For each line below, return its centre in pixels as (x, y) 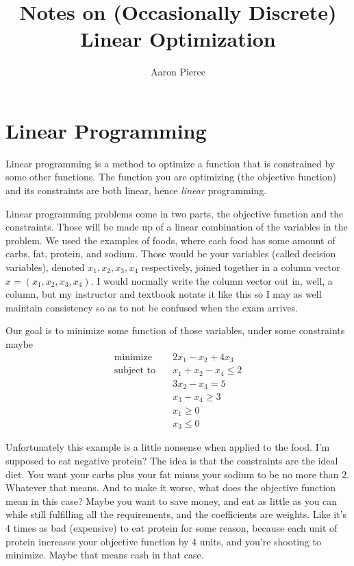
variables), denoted (45, 267)
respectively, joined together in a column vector (241, 267)
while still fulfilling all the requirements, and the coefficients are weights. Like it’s (176, 514)
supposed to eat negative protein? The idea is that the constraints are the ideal (172, 461)
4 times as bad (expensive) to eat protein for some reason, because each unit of (172, 528)
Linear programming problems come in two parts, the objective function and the (175, 213)
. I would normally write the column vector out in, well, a (212, 280)
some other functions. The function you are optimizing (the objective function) (171, 177)
